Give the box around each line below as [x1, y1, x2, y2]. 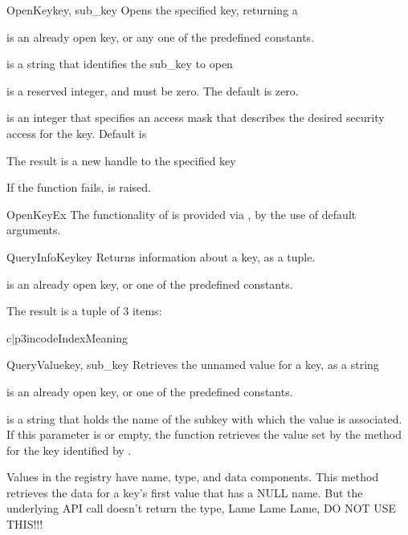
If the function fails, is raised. [6, 179, 151, 196]
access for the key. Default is [6, 124, 147, 141]
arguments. [6, 221, 61, 238]
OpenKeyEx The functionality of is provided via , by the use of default [6, 205, 357, 222]
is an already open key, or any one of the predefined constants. [6, 28, 315, 45]
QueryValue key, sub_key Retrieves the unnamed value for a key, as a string [6, 356, 379, 373]
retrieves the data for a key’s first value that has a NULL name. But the [6, 484, 363, 501]
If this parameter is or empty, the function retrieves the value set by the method [6, 426, 402, 443]
